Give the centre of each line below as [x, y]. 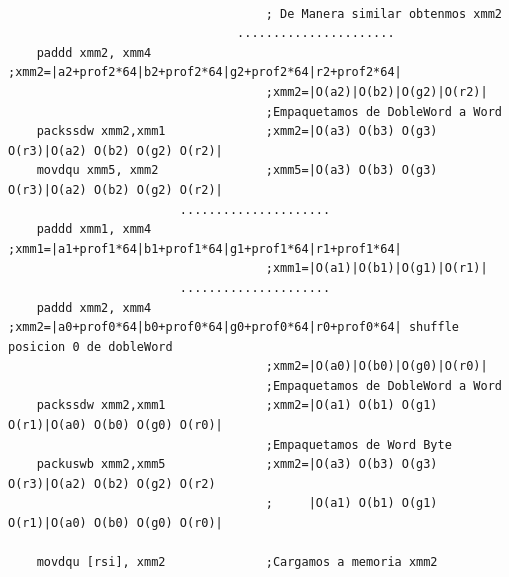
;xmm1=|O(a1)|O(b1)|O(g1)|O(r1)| [376, 268]
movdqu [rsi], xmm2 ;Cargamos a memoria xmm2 [237, 562]
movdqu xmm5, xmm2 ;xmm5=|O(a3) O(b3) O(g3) [237, 170]
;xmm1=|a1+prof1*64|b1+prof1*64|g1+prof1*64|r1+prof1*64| [205, 248]
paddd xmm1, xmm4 [94, 229]
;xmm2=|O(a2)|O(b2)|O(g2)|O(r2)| [376, 91]
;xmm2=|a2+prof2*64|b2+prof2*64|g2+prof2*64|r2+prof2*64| [205, 72]
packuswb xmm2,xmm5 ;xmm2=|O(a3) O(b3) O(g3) [237, 464]
